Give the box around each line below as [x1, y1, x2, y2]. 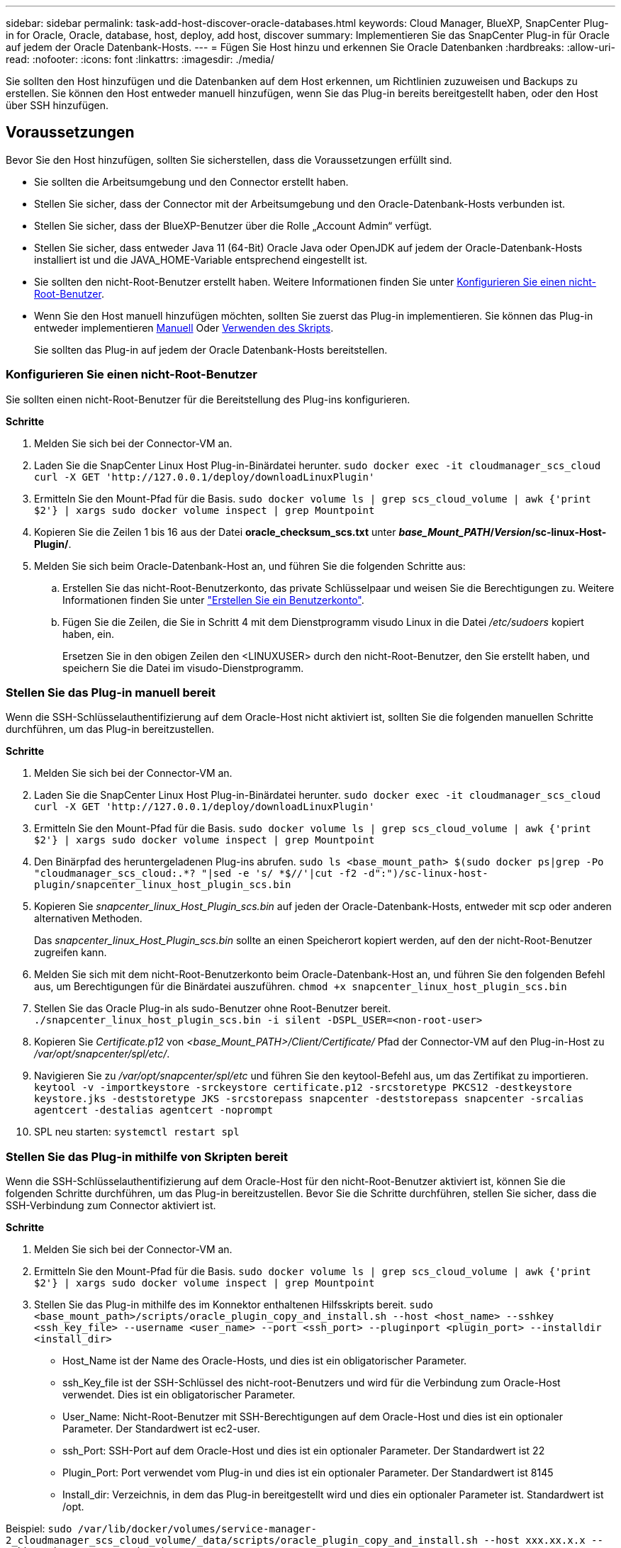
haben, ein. [62, 627, 114, 640]
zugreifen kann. [34, 946, 107, 959]
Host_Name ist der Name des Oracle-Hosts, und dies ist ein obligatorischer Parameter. [62, 1354, 467, 1367]
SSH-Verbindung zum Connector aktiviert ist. [6, 1199, 216, 1212]
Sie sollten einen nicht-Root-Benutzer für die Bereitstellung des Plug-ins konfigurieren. [6, 393, 410, 405]
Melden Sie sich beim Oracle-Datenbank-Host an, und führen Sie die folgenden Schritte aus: [34, 559, 466, 572]
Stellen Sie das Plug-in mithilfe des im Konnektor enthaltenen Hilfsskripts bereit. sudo [34, 1299, 433, 1311]
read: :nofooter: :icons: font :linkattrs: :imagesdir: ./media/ [6, 53, 274, 65]
